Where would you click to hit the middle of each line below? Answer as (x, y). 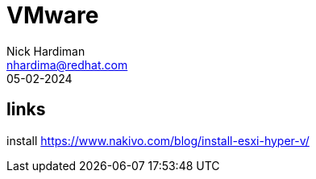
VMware (53, 15)
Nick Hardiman (46, 51)
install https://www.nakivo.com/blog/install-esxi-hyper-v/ (158, 140)
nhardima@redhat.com (67, 65)
